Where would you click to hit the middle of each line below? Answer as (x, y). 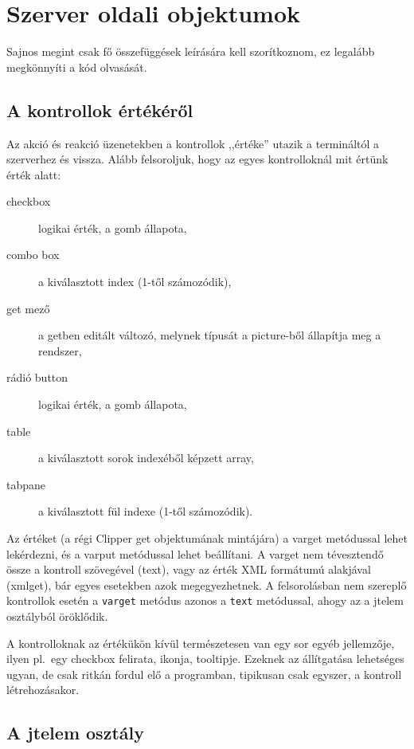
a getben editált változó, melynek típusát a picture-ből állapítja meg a (210, 335)
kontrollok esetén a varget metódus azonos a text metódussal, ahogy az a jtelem (205, 600)
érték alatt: (34, 174)
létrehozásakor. (43, 690)
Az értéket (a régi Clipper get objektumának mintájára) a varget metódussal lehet (207, 538)
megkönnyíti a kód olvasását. (77, 67)
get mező (28, 308)
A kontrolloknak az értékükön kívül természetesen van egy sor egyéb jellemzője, (201, 643)
